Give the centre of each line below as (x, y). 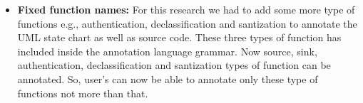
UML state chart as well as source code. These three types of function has (179, 37)
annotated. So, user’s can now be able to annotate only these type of (168, 78)
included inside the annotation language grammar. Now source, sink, (167, 51)
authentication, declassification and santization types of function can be (174, 65)
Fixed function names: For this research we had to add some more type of (186, 9)
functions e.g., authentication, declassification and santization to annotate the (187, 23)
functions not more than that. (83, 93)
